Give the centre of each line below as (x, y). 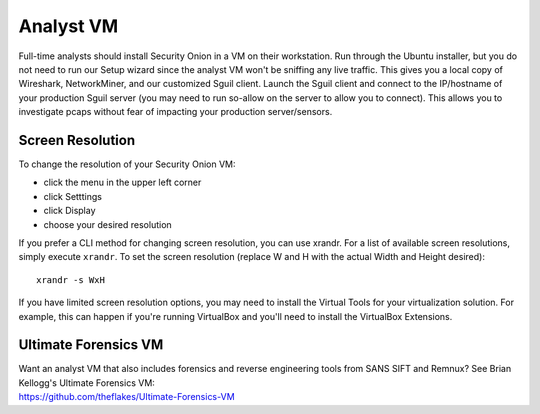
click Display (69, 211)
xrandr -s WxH (70, 279)
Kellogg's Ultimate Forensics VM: (86, 382)
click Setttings (72, 196)
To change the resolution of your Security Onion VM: (127, 164)
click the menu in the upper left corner (122, 182)
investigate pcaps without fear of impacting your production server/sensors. (175, 112)
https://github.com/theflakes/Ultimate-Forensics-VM (126, 397)
